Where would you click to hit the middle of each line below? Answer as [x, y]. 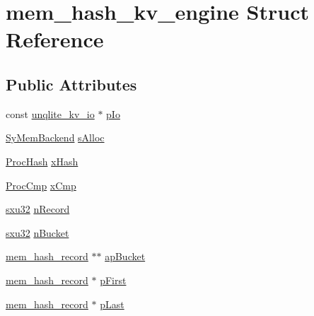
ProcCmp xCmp [41, 185]
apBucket [125, 256]
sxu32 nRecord [38, 209]
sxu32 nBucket [37, 232]
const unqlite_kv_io [50, 113]
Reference [55, 39]
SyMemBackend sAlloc [55, 137]
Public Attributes [71, 84]
